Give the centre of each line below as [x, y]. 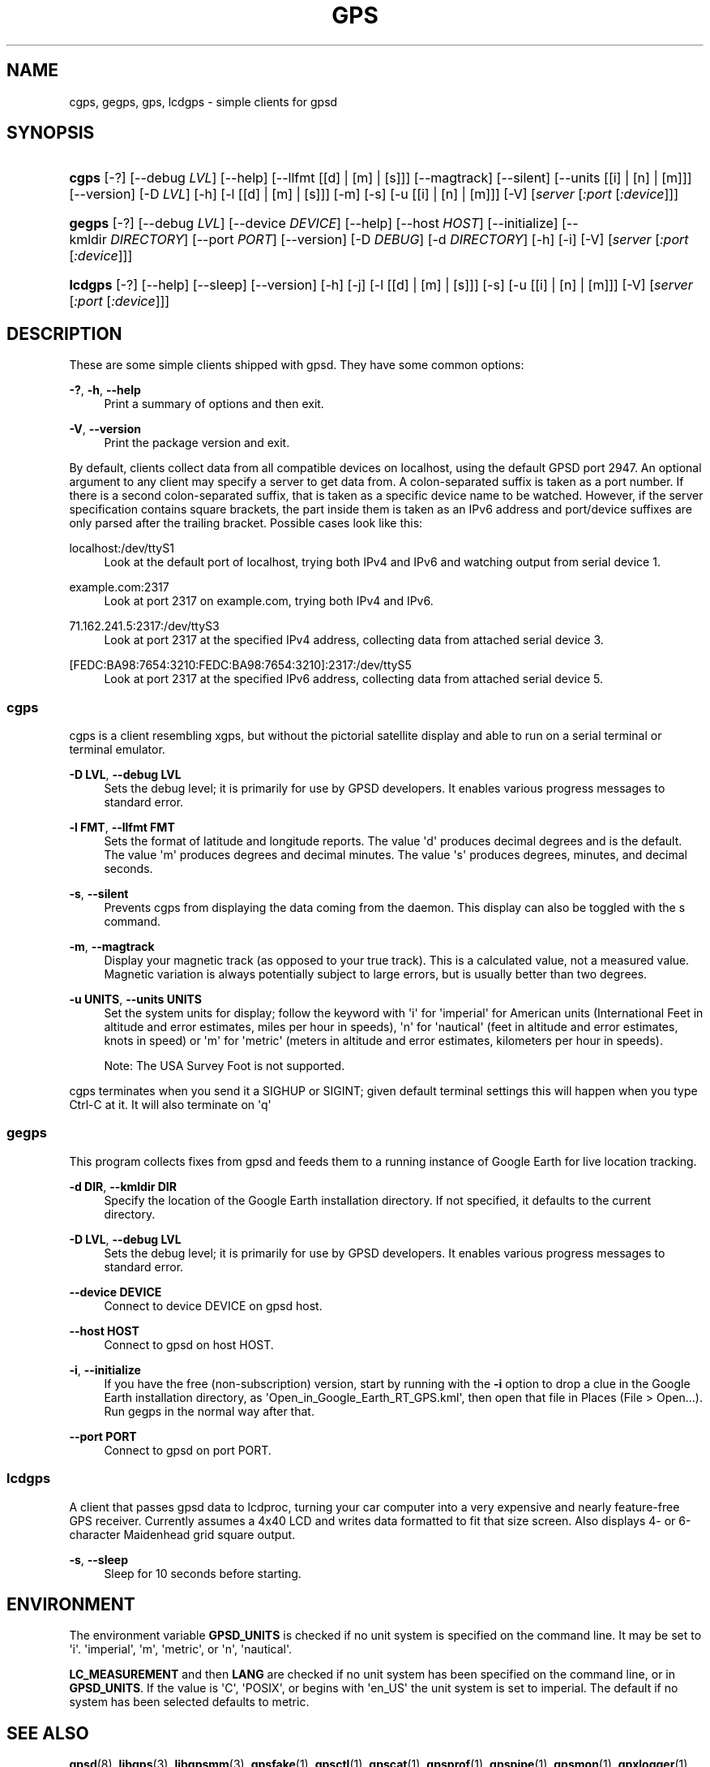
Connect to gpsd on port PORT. [188, 1450]
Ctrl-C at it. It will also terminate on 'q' [170, 1105]
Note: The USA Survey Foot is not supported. [225, 1066]
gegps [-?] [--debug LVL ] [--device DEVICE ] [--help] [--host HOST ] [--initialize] [314, 224]
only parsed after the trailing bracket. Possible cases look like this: [246, 523]
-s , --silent [99, 894]
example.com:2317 [119, 587]
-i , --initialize [105, 1369]
